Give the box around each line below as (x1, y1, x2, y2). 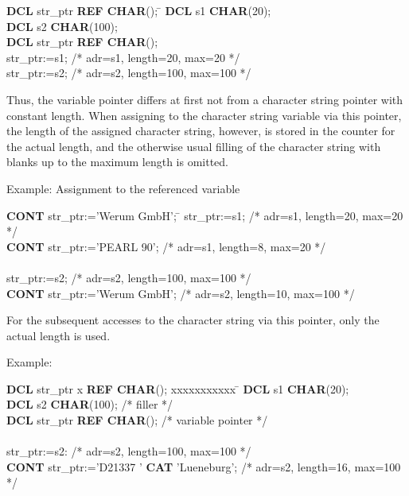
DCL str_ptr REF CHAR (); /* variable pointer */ (6, 412, 268, 428)
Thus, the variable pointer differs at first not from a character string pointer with (6, 91, 403, 107)
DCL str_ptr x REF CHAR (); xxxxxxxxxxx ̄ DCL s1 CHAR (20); (6, 380, 349, 397)
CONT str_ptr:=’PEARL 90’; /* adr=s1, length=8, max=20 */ (6, 238, 326, 254)
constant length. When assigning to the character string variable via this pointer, (6, 107, 402, 123)
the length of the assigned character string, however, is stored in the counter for (6, 122, 395, 139)
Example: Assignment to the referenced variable (6, 180, 240, 196)
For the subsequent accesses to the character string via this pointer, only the (6, 312, 380, 328)
